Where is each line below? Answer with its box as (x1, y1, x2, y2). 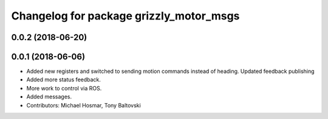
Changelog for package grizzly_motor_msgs (11, 9, 240, 22)
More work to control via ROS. (26, 84, 102, 92)
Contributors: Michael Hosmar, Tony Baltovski (26, 101, 141, 109)
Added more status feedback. (26, 76, 101, 83)
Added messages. (26, 93, 72, 100)
